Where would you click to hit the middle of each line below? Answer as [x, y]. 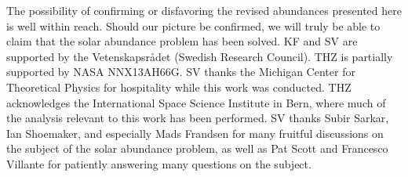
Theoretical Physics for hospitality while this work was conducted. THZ [179, 87]
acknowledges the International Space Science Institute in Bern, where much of [196, 102]
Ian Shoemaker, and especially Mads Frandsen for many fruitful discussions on [195, 133]
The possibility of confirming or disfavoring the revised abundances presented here [204, 10]
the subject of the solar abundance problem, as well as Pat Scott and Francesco [197, 148]
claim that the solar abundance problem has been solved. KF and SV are [182, 41]
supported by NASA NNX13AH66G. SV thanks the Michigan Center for [181, 72]
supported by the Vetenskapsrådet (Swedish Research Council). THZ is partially [200, 56]
